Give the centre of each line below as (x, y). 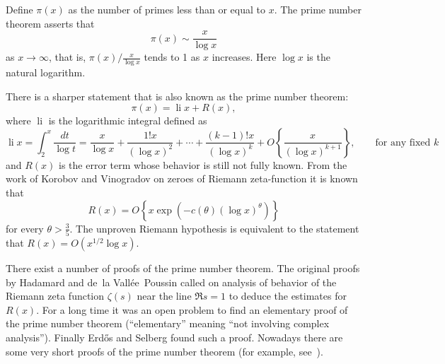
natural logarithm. (46, 72)
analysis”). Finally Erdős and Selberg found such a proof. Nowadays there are (174, 337)
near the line (164, 296)
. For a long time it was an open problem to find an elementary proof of (192, 309)
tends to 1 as (172, 57)
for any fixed (403, 142)
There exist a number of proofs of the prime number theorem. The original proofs (183, 268)
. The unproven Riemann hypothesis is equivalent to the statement (214, 228)
